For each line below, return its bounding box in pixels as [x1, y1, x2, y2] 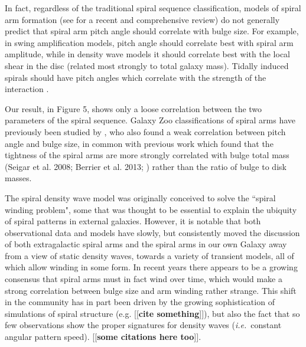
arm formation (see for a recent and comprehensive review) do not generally [5, 13, 280, 25]
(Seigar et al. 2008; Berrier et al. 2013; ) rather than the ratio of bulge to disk [5, 160, 287, 172]
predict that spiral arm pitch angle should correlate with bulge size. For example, [5, 25, 299, 37]
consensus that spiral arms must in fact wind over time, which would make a [5, 273, 282, 285]
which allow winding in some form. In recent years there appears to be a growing [5, 261, 298, 273]
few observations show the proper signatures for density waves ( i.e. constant [5, 319, 282, 331]
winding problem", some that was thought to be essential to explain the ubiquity [5, 203, 297, 215]
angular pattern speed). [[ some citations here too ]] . [5, 330, 201, 343]
